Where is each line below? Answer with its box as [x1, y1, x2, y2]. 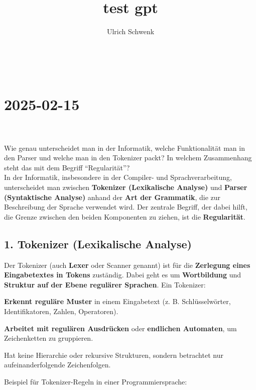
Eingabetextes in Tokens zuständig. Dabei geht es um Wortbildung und [4, 269, 241, 280]
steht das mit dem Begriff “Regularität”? [4, 162, 130, 172]
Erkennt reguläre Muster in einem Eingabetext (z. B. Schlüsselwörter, [4, 296, 231, 307]
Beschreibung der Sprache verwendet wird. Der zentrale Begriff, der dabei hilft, [4, 202, 247, 212]
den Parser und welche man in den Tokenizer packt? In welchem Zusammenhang [4, 152, 252, 163]
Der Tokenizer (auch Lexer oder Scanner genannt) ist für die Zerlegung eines [4, 259, 250, 270]
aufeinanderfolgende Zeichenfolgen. [4, 359, 111, 370]
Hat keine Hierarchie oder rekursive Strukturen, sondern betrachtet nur [4, 349, 223, 360]
